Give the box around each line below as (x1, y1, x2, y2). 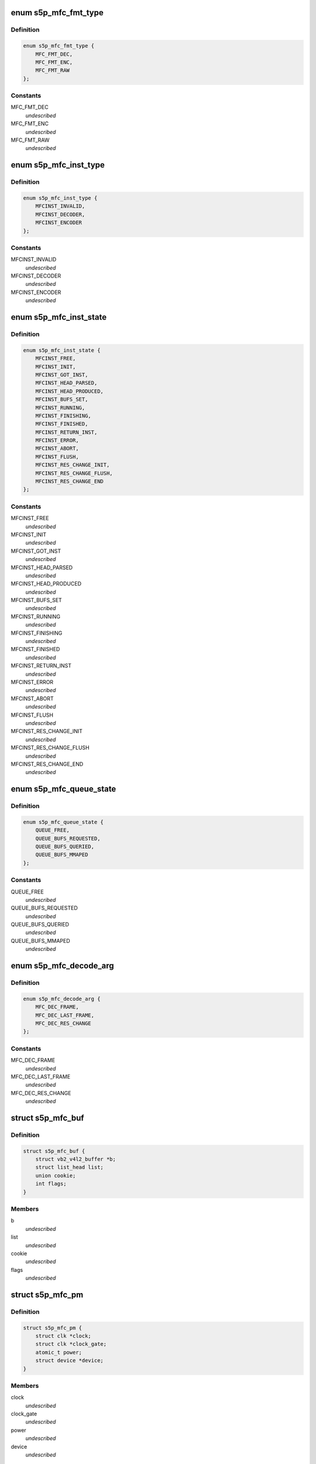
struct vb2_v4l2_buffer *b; (35, 1156, 116, 1162)
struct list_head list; (35, 1164, 104, 1171)
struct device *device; (35, 1357, 104, 1364)
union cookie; (35, 1172, 76, 1179)
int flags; (35, 1181, 67, 1187)
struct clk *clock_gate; (35, 1341, 107, 1347)
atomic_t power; (35, 1349, 82, 1356)
